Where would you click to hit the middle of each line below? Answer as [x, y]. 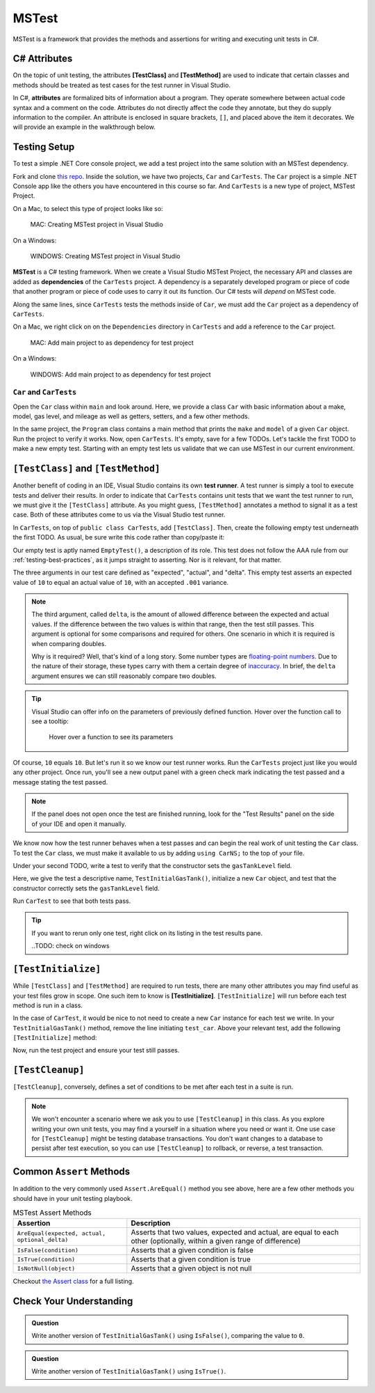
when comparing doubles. [69, 643]
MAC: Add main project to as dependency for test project [112, 343]
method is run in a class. [48, 1005]
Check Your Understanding [73, 1301]
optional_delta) [43, 1240]
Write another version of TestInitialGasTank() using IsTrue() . [129, 1371]
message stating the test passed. [60, 782]
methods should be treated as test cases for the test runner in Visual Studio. [122, 85]
